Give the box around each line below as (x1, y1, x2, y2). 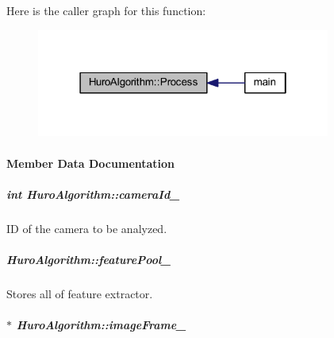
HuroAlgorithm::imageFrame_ (16, 317, 186, 332)
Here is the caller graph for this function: (6, 2, 206, 18)
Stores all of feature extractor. (6, 285, 153, 301)
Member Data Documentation (6, 154, 175, 171)
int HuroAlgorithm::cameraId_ (6, 185, 180, 202)
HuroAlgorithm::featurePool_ (6, 251, 171, 267)
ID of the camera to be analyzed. (6, 220, 167, 236)
